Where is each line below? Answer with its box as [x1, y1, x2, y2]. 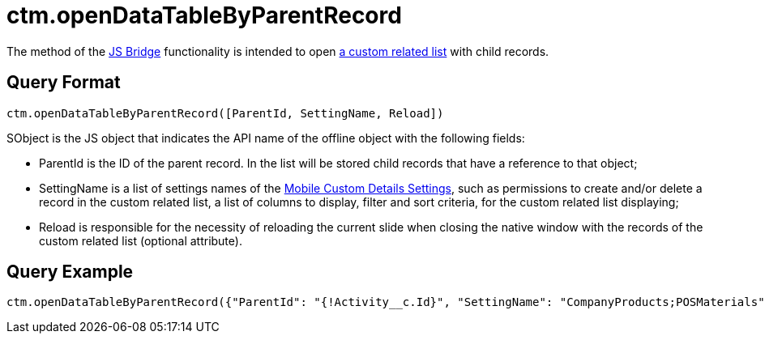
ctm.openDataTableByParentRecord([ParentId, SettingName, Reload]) [6, 106, 444, 120]
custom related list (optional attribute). [39, 233, 242, 248]
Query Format [6, 72, 121, 93]
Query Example [6, 261, 134, 283]
